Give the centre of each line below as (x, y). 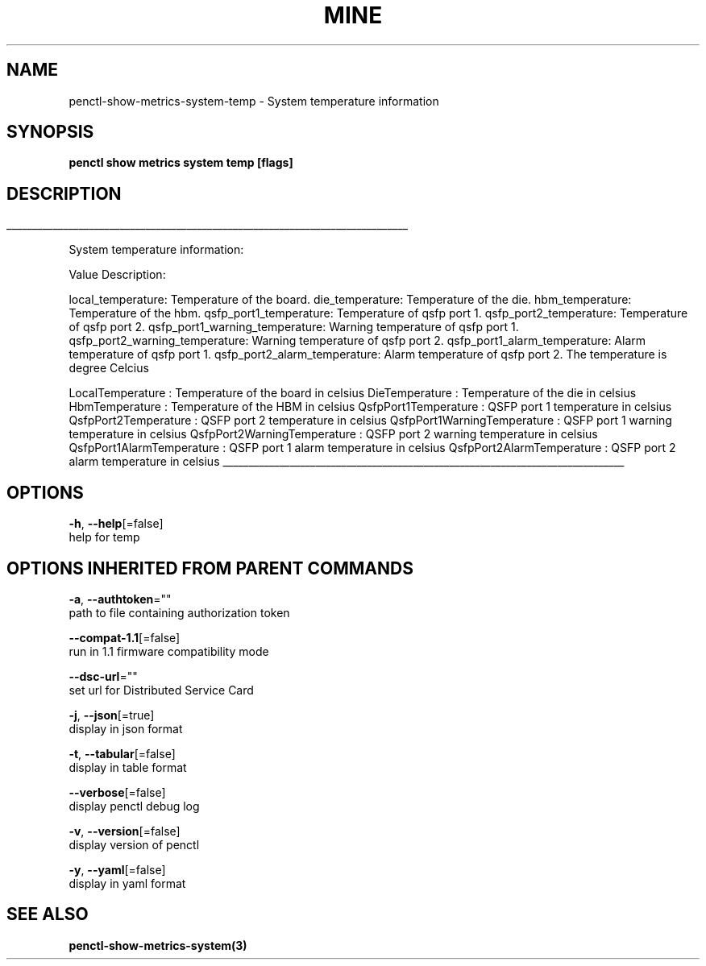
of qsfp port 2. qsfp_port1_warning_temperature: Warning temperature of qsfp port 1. (294, 327)
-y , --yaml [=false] (117, 869)
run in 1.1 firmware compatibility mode (169, 651)
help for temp (104, 537)
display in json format (126, 728)
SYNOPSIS (50, 132)
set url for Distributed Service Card (161, 690)
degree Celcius (109, 368)
